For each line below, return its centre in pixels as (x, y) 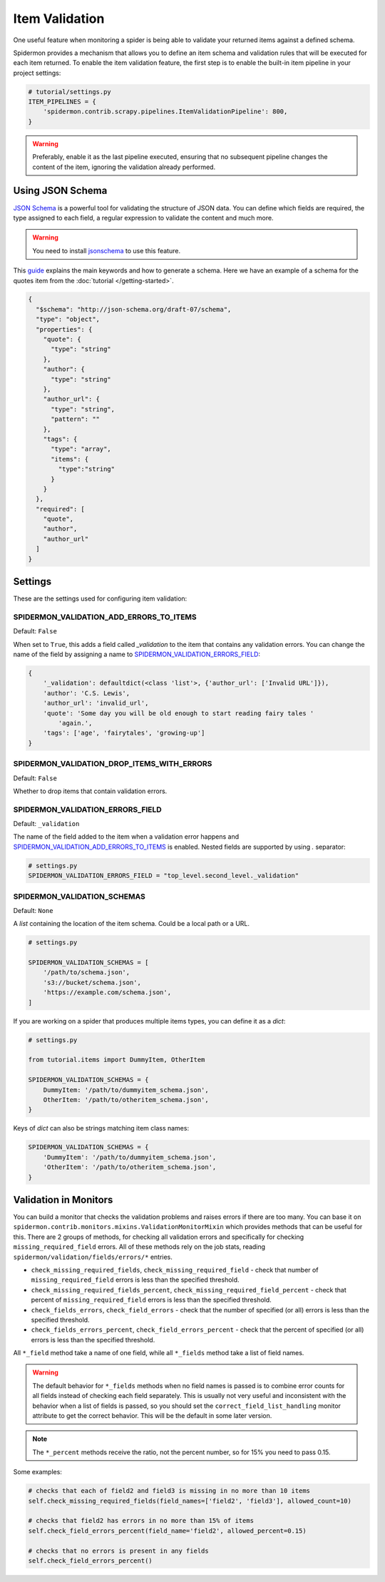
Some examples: (37, 1472)
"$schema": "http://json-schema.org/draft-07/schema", (134, 309)
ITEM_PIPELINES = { (62, 102)
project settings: (37, 73)
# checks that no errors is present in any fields (119, 1551)
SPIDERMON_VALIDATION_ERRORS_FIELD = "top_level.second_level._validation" (164, 876)
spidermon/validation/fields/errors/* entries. (93, 1257)
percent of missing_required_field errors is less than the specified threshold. (152, 1300)
